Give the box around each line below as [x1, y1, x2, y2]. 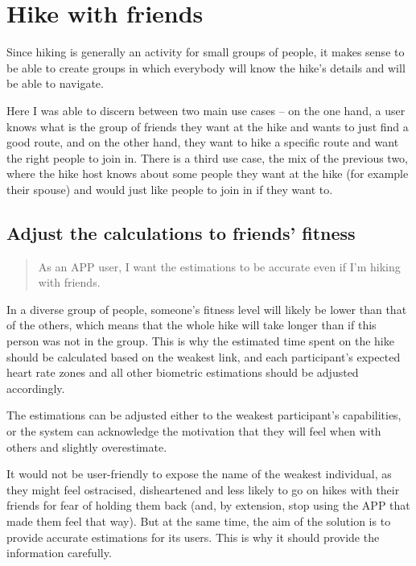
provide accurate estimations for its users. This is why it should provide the [6, 528, 380, 545]
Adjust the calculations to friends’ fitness [6, 220, 356, 245]
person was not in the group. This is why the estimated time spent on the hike [6, 333, 394, 349]
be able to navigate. [6, 75, 104, 92]
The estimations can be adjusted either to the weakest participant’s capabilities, [6, 407, 402, 423]
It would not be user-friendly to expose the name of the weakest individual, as [6, 465, 392, 482]
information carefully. [6, 544, 112, 561]
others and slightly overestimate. [6, 438, 167, 455]
